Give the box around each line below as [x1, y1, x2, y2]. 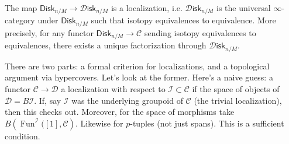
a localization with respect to [61, 83, 166, 94]
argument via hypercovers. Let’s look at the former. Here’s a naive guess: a [5, 71, 273, 83]
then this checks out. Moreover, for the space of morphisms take [5, 106, 235, 118]
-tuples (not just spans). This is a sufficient [130, 117, 284, 129]
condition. [5, 129, 40, 142]
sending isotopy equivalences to [144, 26, 256, 38]
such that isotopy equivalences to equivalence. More [91, 14, 276, 26]
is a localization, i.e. [111, 2, 183, 13]
